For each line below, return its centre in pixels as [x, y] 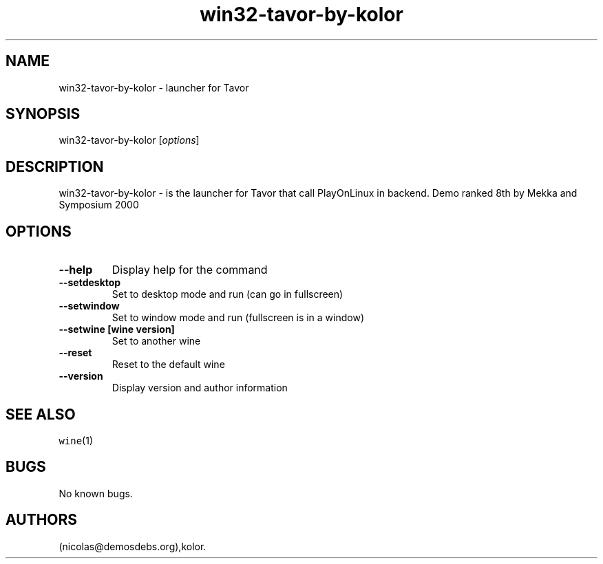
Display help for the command [190, 270]
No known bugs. [96, 493]
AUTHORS [42, 520]
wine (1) [76, 440]
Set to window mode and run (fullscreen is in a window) [238, 318]
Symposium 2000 [99, 205]
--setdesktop [90, 283]
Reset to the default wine [168, 365]
